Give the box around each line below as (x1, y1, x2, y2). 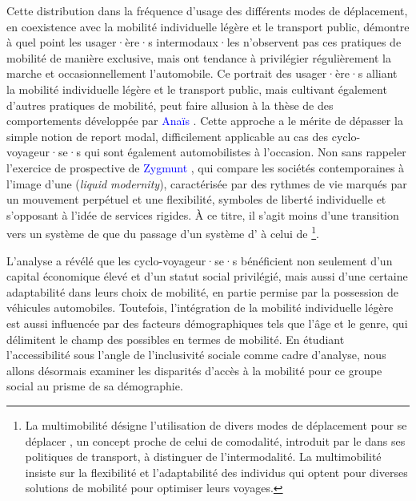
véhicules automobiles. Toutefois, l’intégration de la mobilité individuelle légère (6, 299, 394, 316)
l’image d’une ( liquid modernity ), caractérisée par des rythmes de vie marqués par (6, 175, 407, 192)
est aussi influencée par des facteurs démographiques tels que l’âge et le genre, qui (6, 314, 408, 331)
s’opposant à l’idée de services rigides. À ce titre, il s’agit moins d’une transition (6, 206, 399, 223)
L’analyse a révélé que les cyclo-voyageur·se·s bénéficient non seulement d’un (6, 252, 393, 269)
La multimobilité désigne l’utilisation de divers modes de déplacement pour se (25, 416, 407, 433)
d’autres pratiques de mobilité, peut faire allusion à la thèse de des (6, 96, 334, 113)
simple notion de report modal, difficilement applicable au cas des (6, 127, 329, 144)
